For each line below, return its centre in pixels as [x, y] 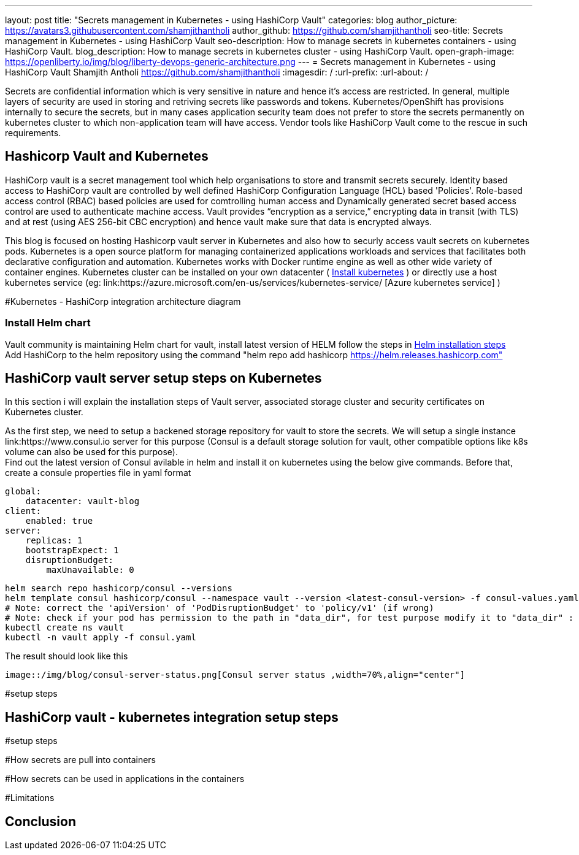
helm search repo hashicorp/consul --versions [119, 589]
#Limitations [30, 798]
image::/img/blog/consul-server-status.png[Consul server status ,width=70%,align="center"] [235, 675]
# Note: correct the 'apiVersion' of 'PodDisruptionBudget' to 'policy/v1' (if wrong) [220, 608]
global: [23, 492]
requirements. [33, 133]
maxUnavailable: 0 [90, 570]
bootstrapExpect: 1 [72, 550]
